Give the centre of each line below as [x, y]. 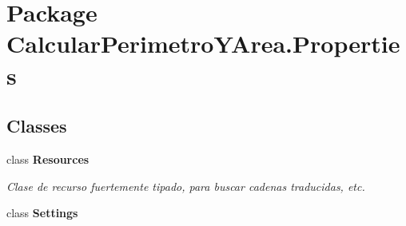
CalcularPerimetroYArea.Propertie [203, 44]
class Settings [42, 213]
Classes [37, 126]
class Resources [48, 159]
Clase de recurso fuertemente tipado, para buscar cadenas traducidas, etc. [186, 186]
